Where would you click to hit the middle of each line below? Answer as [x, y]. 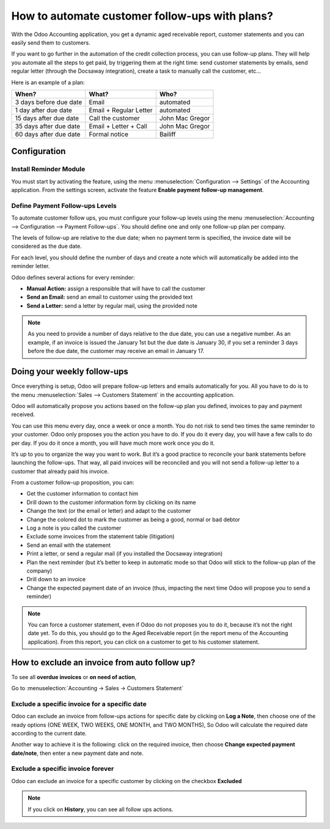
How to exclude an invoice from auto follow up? [103, 662]
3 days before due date [49, 102]
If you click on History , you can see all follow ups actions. [101, 809]
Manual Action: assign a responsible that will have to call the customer [116, 288]
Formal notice [108, 134]
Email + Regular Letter [121, 110]
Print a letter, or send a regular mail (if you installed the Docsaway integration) [125, 554]
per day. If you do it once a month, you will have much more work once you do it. [113, 443]
